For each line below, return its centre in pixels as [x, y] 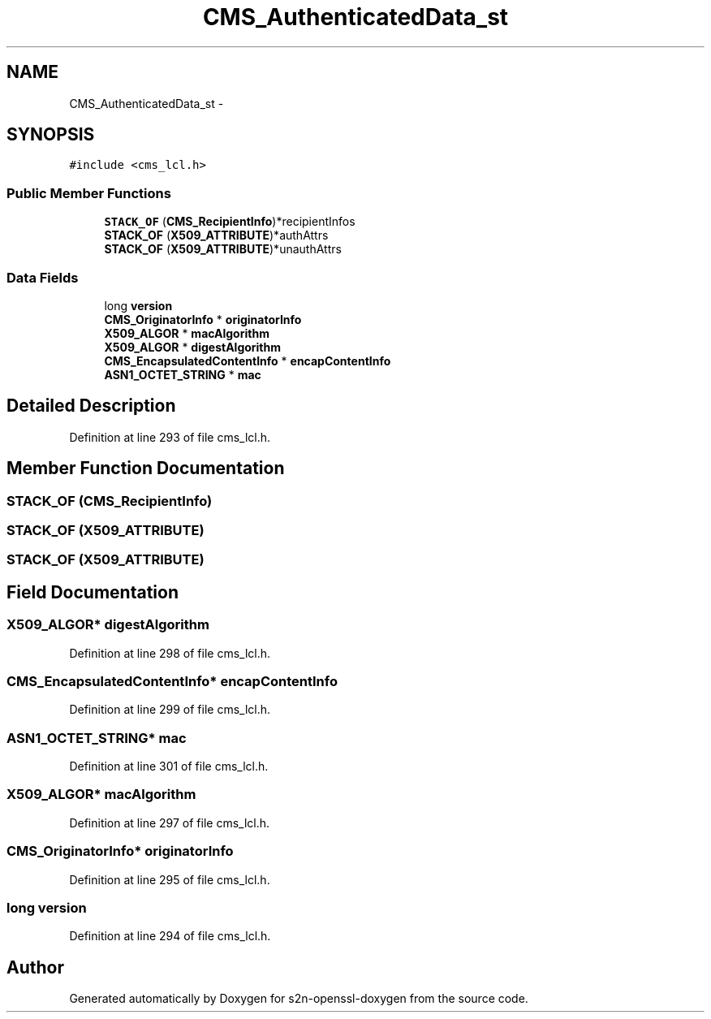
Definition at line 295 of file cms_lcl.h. [170, 879]
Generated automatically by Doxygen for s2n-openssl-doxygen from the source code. [299, 999]
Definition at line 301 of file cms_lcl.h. [169, 766]
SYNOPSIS [51, 135]
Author [35, 967]
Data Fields [43, 277]
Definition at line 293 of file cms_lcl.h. [170, 437]
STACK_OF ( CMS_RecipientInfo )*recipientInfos [230, 222]
